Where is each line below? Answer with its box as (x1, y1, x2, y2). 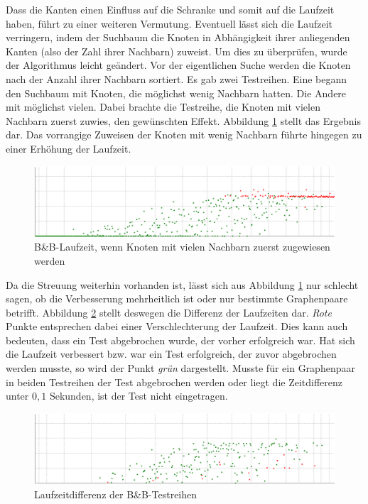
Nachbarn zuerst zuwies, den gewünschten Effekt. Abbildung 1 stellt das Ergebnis (6, 113, 361, 128)
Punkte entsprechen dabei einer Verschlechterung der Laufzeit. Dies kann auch (6, 319, 348, 334)
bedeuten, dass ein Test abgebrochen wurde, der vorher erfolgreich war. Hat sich (6, 332, 355, 347)
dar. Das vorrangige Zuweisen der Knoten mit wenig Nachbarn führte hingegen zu (6, 127, 362, 142)
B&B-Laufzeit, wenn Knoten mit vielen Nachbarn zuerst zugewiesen (34, 239, 330, 254)
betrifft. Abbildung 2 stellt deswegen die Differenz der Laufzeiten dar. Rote (6, 305, 332, 319)
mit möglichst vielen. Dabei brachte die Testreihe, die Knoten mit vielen (6, 99, 320, 114)
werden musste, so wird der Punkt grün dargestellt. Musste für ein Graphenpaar (6, 361, 355, 376)
